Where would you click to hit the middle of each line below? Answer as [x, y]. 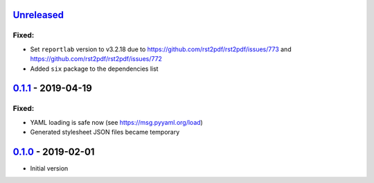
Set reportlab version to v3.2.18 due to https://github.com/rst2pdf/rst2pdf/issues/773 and [161, 49]
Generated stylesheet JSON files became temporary [105, 132]
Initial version [49, 168]
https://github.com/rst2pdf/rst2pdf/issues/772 [96, 59]
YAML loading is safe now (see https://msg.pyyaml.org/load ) [117, 122]
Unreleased [38, 15]
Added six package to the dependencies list [94, 69]
